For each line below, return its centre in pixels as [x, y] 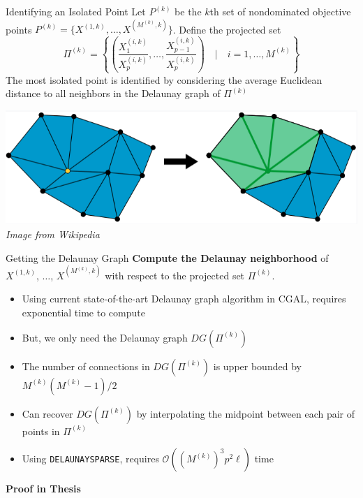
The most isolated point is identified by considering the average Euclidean [164, 79]
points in [41, 431]
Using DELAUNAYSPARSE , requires [90, 459]
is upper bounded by [257, 366]
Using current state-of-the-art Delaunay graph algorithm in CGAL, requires [184, 299]
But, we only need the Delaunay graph [105, 337]
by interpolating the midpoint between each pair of [246, 413]
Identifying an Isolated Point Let [76, 11]
